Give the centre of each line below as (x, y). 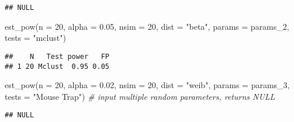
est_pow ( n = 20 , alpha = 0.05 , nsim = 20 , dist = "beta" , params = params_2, (147, 26)
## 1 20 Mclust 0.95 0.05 (57, 66)
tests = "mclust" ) (35, 38)
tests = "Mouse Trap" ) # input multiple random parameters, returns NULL (140, 96)
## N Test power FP (57, 56)
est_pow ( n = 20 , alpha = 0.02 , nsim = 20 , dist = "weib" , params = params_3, (147, 85)
